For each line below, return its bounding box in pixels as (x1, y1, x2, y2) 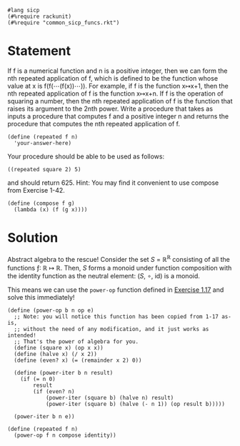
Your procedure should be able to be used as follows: (7, 152, 165, 161)
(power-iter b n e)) (14, 412, 75, 420)
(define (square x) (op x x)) (14, 344, 104, 351)
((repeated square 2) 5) (7, 166, 81, 173)
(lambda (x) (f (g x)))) (14, 206, 88, 213)
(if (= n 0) (20, 375, 56, 382)
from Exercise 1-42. (7, 186, 66, 194)
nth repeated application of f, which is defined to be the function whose (7, 74, 219, 82)
